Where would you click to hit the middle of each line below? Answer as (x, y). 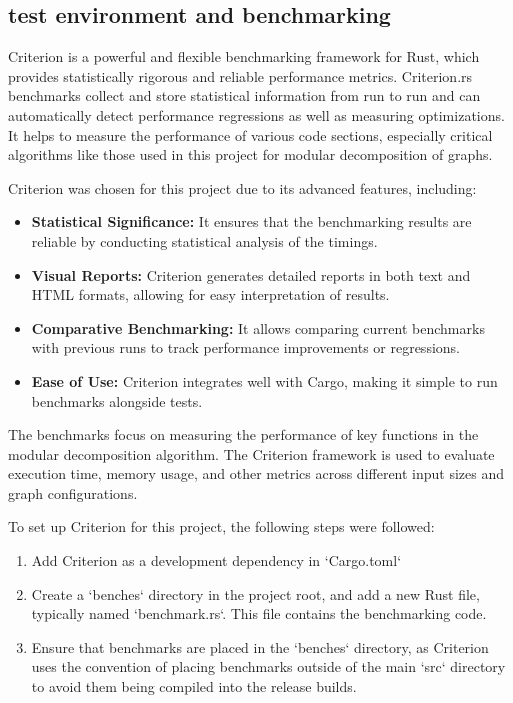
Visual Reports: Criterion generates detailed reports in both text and (251, 274)
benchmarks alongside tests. (117, 400)
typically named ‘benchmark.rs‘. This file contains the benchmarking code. (259, 613)
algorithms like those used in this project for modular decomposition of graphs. (250, 154)
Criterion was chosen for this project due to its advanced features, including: (242, 187)
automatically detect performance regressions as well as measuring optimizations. (256, 114)
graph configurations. (73, 492)
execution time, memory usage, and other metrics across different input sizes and (256, 473)
